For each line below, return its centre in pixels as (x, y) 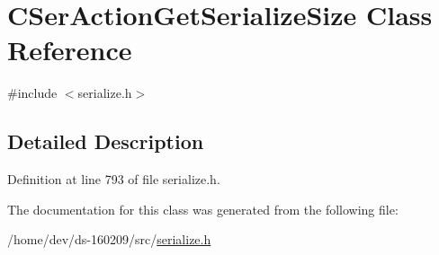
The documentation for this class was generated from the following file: (203, 209)
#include (32, 93)
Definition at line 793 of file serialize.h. (114, 179)
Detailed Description (106, 141)
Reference (70, 50)
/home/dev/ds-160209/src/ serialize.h (109, 239)
